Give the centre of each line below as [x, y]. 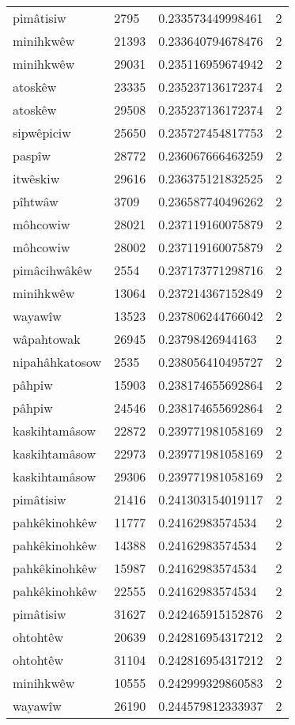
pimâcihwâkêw [53, 270]
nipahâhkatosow [57, 362]
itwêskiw [36, 178]
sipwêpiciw [42, 132]
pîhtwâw [36, 201]
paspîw [32, 155]
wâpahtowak [47, 339]
